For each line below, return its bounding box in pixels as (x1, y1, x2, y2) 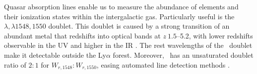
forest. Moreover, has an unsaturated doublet (113, 49, 254, 60)
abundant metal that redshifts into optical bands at (4, 30, 161, 40)
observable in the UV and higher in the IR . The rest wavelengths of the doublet (4, 40, 253, 50)
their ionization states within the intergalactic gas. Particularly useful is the (4, 11, 235, 21)
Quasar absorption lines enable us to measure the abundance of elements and (4, 1, 239, 11)
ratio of (4, 59, 26, 70)
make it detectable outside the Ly (4, 49, 106, 60)
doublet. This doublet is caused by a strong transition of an (48, 21, 230, 31)
